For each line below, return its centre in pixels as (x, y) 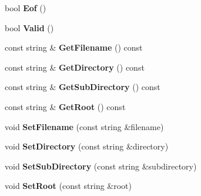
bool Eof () (26, 8)
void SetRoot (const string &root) (68, 186)
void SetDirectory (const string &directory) (87, 146)
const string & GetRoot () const (65, 106)
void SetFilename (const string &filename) (84, 126)
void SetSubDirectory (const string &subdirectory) (101, 166)
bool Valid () (29, 27)
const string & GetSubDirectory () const (83, 87)
